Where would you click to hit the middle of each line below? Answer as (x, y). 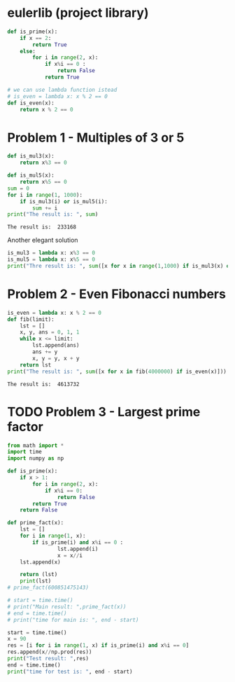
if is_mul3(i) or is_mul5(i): (64, 201)
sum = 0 (19, 188)
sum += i (45, 208)
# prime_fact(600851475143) (48, 588)
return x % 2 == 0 (47, 109)
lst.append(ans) (56, 346)
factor (25, 427)
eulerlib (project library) (78, 13)
